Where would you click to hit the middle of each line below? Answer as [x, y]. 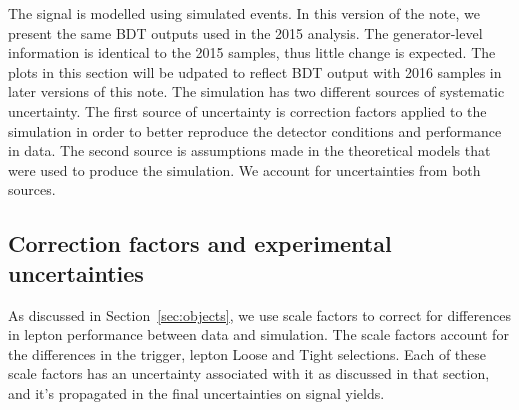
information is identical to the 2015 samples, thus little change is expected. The [252, 52]
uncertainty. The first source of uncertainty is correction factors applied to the [247, 110]
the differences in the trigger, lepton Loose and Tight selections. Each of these [247, 353]
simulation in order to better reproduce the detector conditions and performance [255, 130]
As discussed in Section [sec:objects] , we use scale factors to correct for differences [259, 314]
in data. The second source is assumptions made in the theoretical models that [249, 150]
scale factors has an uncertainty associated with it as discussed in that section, [249, 373]
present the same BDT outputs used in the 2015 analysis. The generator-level [245, 32]
